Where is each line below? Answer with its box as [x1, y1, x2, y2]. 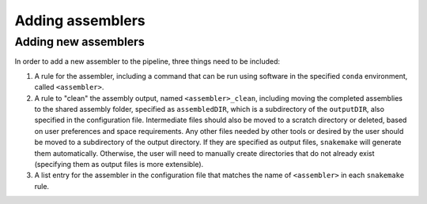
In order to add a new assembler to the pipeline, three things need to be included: [14, 57, 281, 66]
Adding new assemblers [14, 35, 145, 49]
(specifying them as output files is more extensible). [34, 159, 204, 169]
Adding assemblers [14, 12, 145, 29]
